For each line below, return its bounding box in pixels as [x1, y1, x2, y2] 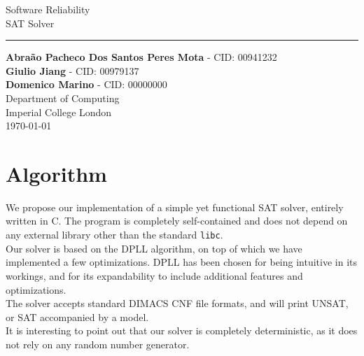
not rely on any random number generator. [6, 336, 190, 351]
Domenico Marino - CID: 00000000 [6, 77, 167, 92]
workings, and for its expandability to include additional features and [6, 268, 303, 283]
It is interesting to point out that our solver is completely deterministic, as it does [6, 323, 358, 338]
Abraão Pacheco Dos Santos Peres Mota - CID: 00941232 [6, 50, 277, 64]
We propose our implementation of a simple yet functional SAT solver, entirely [6, 199, 344, 214]
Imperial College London [6, 104, 112, 119]
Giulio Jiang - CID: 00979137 [6, 63, 139, 78]
